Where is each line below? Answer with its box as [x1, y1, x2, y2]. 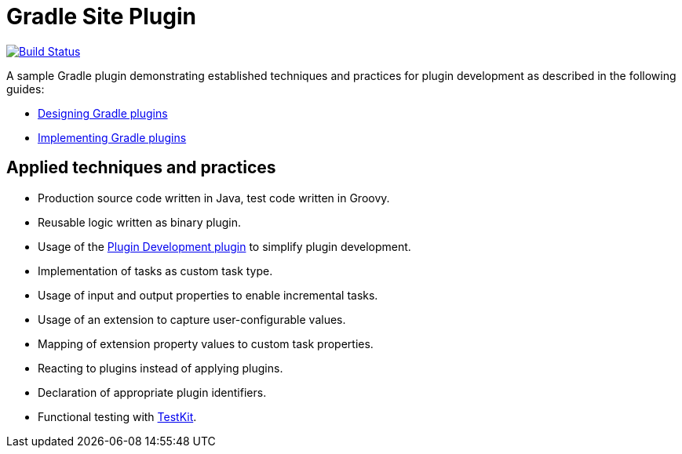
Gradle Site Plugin [6, 3, 196, 30]
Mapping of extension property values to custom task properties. [38, 336, 374, 350]
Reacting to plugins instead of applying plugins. [38, 361, 283, 375]
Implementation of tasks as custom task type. [38, 263, 273, 278]
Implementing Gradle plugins [38, 130, 187, 144]
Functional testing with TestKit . [38, 409, 197, 423]
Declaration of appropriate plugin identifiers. [38, 385, 267, 399]
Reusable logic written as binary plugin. [38, 215, 242, 229]
